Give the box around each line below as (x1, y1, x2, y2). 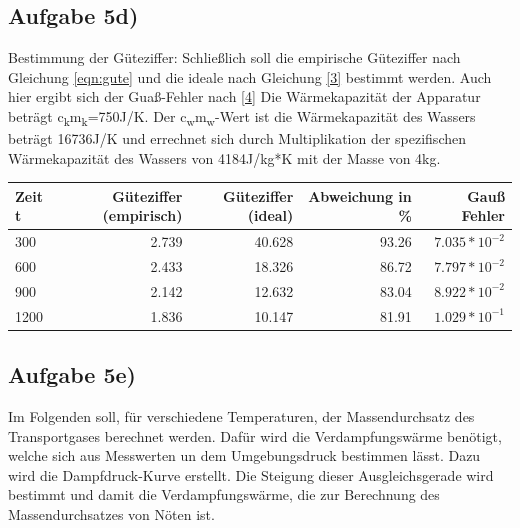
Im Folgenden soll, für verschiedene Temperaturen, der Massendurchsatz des (8, 406, 475, 427)
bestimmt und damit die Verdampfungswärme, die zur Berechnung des (8, 484, 440, 505)
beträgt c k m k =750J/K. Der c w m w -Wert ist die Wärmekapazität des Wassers (8, 105, 476, 129)
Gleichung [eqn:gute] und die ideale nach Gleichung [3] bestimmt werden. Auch (8, 66, 492, 87)
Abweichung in (308, 185, 412, 206)
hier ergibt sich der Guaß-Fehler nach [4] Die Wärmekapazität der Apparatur (8, 86, 481, 107)
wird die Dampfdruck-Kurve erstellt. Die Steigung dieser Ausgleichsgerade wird (8, 464, 494, 485)
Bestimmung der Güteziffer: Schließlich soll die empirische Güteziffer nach (8, 47, 461, 68)
